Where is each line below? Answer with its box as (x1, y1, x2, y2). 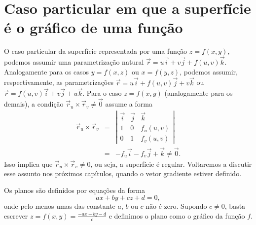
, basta (224, 201, 246, 211)
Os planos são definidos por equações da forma (4, 185, 145, 195)
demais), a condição (4, 99, 64, 109)
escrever (4, 210, 28, 221)
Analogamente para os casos (4, 66, 89, 76)
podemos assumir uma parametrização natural (4, 57, 144, 67)
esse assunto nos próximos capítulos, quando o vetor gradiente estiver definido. (4, 168, 242, 179)
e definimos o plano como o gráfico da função (109, 210, 245, 221)
